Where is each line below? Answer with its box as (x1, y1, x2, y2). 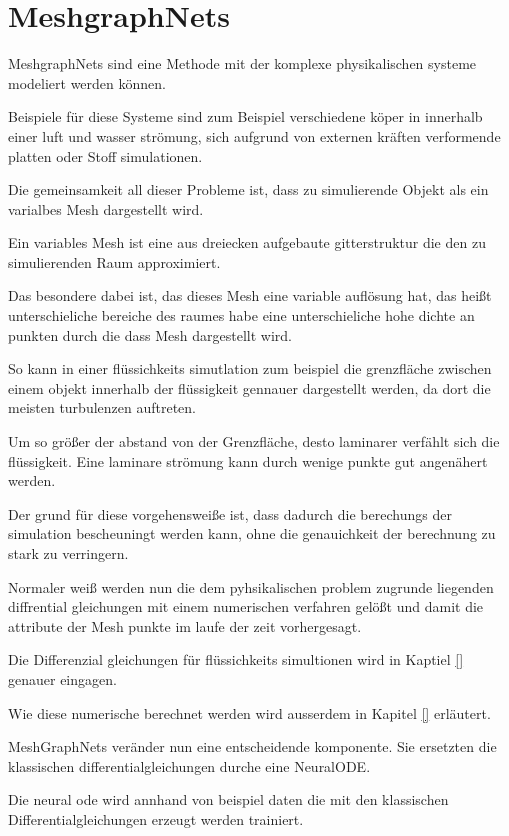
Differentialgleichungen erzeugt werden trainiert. (8, 808, 304, 829)
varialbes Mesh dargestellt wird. (8, 198, 204, 219)
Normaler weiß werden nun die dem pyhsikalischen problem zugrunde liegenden (8, 576, 494, 597)
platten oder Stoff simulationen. (8, 145, 203, 166)
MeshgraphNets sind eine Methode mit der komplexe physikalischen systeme (8, 53, 477, 74)
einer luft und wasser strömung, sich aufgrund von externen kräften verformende (8, 125, 501, 146)
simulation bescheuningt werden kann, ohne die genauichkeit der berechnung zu (8, 523, 496, 544)
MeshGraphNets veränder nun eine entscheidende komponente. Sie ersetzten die (8, 736, 497, 757)
